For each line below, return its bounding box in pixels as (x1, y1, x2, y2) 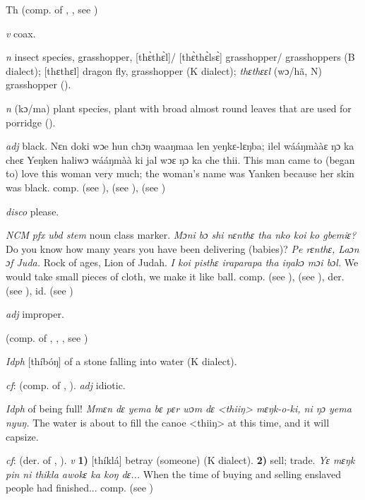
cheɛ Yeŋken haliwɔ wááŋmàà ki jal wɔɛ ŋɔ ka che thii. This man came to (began (6, 152, 355, 167)
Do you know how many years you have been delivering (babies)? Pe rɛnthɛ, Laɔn (6, 241, 359, 256)
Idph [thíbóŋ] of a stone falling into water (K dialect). (6, 354, 237, 369)
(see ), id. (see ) (6, 282, 73, 297)
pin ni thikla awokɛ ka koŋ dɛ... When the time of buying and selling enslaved (6, 466, 341, 481)
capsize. (6, 429, 39, 444)
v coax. (6, 25, 36, 40)
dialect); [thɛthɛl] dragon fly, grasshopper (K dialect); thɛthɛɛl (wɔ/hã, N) (6, 63, 322, 78)
